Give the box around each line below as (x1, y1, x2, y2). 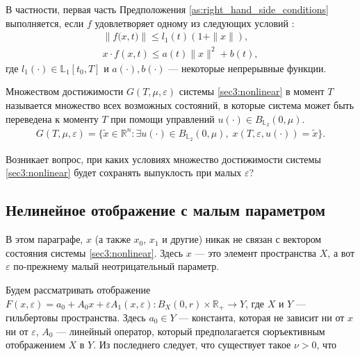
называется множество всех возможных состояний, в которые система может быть (6, 97, 354, 112)
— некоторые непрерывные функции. (168, 60, 327, 75)
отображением (6, 337, 65, 352)
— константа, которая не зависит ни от (179, 310, 345, 324)
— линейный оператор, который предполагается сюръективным (56, 323, 325, 338)
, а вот (327, 245, 355, 260)
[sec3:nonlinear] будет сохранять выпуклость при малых (6, 165, 242, 180)
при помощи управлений (111, 111, 215, 126)
